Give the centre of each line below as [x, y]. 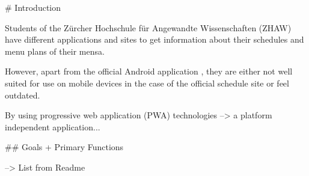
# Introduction [33, 7]
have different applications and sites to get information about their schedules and [154, 39]
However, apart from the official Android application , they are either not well [149, 71]
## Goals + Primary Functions [64, 147]
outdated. [23, 95]
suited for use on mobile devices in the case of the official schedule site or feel [147, 83]
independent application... [53, 126]
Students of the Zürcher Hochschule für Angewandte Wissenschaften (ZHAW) [148, 27]
